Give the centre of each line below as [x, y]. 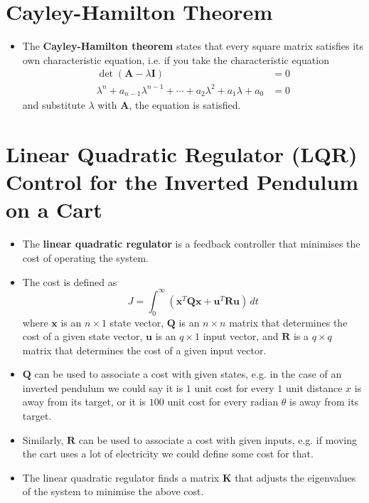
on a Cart [54, 210]
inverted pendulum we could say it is [103, 387]
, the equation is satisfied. [185, 105]
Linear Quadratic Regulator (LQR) [182, 154]
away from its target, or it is [84, 402]
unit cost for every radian [223, 402]
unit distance [314, 387]
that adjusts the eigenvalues [295, 477]
